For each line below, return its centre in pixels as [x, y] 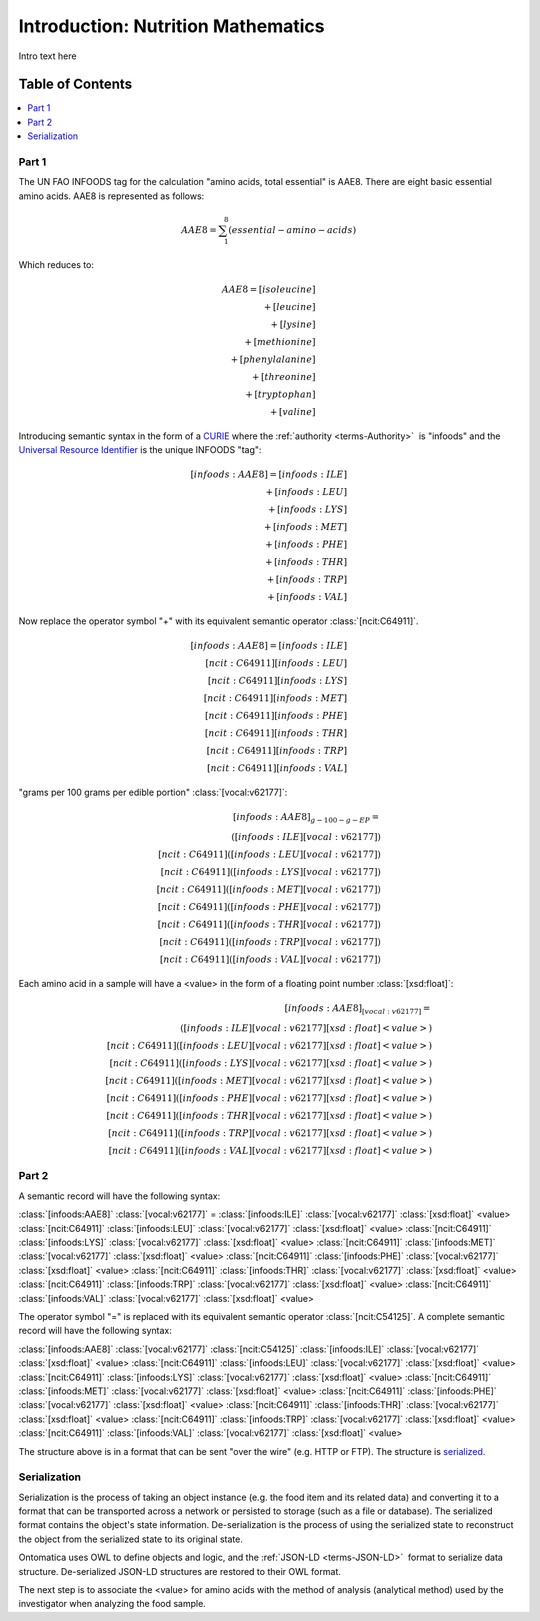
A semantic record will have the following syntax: [119, 1196]
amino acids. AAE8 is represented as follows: [111, 196]
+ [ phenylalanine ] [273, 359]
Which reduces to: [56, 264]
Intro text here [47, 56]
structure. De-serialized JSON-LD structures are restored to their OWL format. [180, 1571]
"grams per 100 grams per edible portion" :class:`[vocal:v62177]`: [153, 792]
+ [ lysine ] [293, 324]
